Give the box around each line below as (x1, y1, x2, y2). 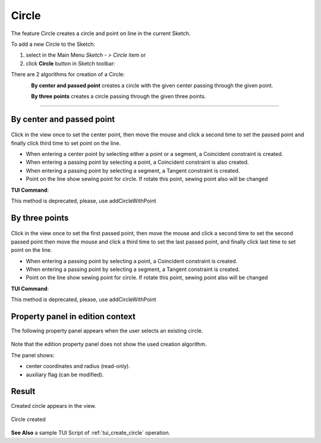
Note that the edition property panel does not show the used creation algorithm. (11, 341, 207, 348)
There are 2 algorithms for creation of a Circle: (11, 71, 125, 78)
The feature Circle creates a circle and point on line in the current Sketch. (11, 30, 191, 37)
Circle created (11, 416, 46, 423)
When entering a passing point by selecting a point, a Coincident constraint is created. (26, 257, 238, 264)
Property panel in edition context (11, 311, 136, 322)
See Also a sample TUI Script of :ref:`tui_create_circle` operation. (11, 429, 171, 436)
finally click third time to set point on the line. (11, 139, 121, 146)
